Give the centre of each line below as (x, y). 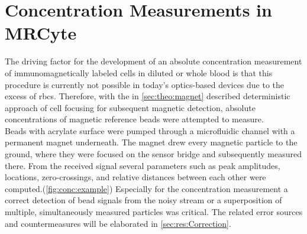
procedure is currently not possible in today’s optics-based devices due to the (145, 84)
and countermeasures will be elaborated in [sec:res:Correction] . (118, 223)
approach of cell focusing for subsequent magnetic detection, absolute (130, 107)
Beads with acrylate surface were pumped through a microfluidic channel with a (150, 130)
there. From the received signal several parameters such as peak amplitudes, (143, 165)
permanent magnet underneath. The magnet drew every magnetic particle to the (151, 142)
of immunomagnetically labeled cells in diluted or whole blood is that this (139, 72)
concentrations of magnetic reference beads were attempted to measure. (134, 119)
